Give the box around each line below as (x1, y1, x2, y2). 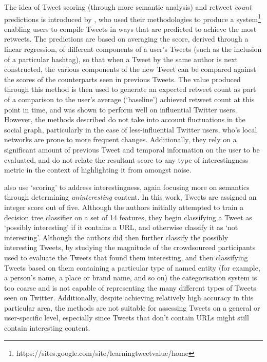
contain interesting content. (4, 322, 90, 333)
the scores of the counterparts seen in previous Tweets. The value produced (4, 73, 241, 84)
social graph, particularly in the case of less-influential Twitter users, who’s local (4, 124, 257, 135)
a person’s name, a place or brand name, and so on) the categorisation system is (4, 272, 257, 283)
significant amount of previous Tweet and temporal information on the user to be (4, 144, 260, 155)
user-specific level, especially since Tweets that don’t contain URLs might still (4, 312, 249, 323)
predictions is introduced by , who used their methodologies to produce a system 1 (4, 12, 261, 24)
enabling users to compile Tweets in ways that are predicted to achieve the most (4, 23, 257, 34)
